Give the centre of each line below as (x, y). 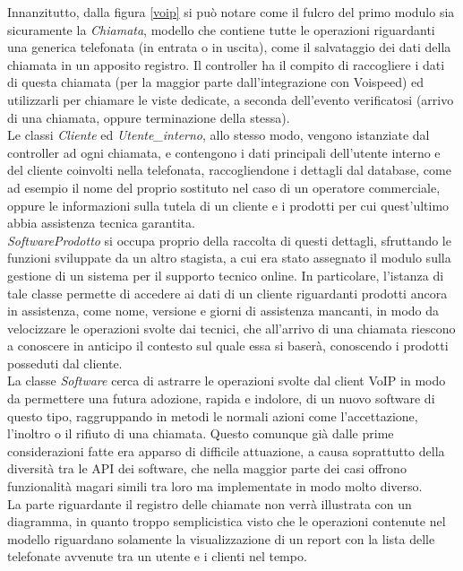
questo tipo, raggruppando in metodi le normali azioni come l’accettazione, (213, 415)
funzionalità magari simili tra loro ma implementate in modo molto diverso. (215, 486)
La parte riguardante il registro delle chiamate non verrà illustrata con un (210, 503)
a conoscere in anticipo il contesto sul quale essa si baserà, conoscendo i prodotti (228, 346)
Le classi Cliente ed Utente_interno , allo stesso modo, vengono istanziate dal (219, 135)
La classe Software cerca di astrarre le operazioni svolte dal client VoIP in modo (227, 381)
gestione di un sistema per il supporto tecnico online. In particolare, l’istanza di (226, 275)
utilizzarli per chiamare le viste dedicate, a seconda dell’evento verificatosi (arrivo (231, 99)
